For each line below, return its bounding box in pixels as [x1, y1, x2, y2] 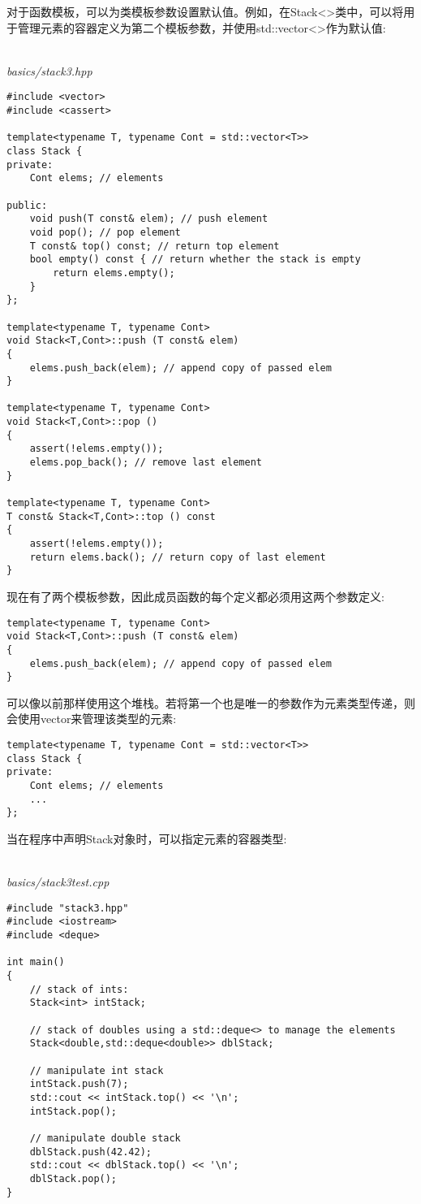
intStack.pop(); [29, 1105, 118, 1117]
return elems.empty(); [53, 266, 175, 279]
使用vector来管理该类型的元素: [17, 710, 177, 727]
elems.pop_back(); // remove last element [29, 457, 262, 469]
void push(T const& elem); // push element [29, 213, 268, 225]
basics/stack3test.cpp [6, 873, 110, 890]
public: [6, 199, 48, 211]
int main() [6, 956, 65, 968]
